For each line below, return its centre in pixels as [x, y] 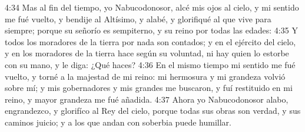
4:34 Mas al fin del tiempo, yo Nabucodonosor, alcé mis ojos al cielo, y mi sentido [152, 7]
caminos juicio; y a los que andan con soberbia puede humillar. [118, 122]
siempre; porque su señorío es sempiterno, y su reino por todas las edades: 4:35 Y [151, 30]
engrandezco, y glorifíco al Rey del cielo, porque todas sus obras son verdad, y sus [153, 111]
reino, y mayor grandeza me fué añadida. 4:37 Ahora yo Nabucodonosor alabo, [147, 99]
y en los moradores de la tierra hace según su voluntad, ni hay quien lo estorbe [147, 53]
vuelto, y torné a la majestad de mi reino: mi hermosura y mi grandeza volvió [145, 76]
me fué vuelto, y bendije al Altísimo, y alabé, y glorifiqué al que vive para [138, 18]
